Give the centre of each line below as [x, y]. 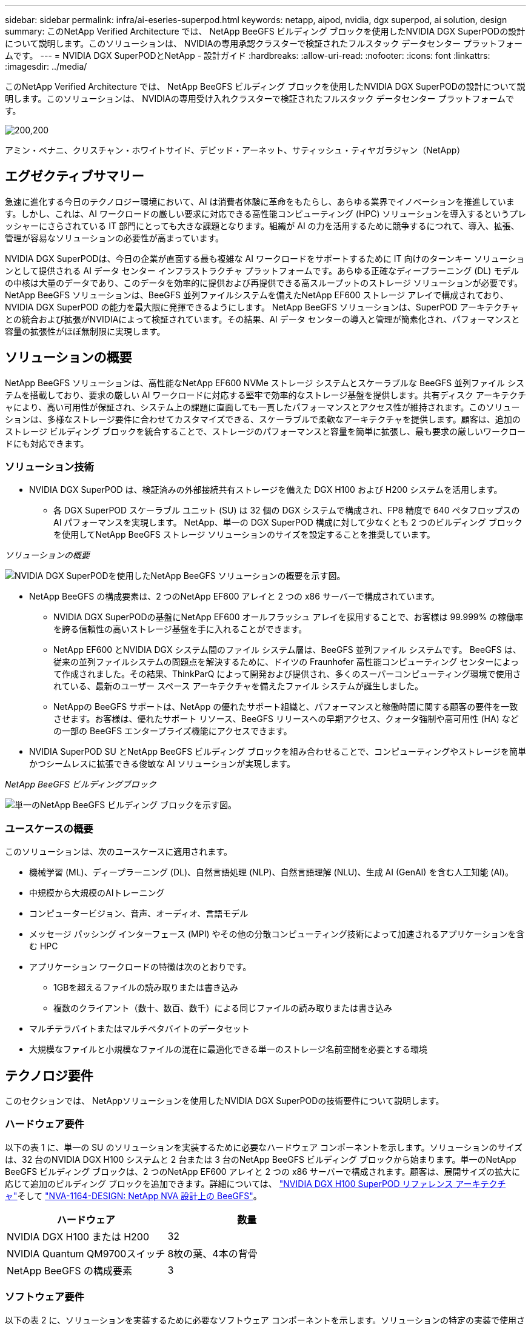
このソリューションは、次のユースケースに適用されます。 [119, 852]
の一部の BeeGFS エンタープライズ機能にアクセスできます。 [173, 731]
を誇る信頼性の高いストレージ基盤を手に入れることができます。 [180, 629]
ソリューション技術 [49, 467]
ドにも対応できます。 [47, 443]
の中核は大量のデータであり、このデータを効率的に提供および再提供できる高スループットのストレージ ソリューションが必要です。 [264, 283]
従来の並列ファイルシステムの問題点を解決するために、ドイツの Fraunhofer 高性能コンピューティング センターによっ [286, 662]
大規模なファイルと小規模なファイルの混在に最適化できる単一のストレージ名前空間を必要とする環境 [229, 1049]
